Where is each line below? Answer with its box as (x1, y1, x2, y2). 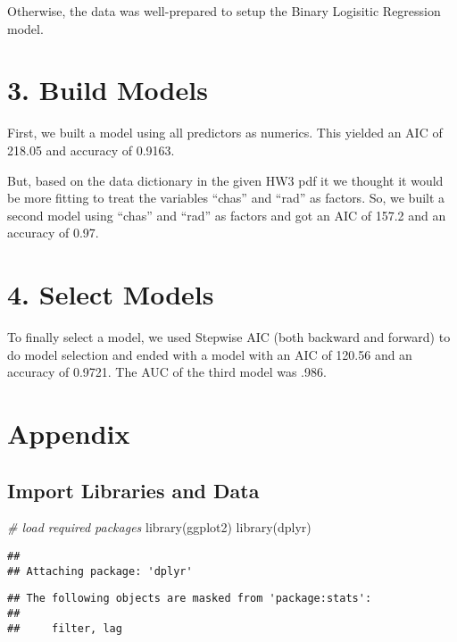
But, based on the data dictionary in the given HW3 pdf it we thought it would (7, 171, 444, 189)
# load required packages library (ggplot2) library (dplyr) (7, 518, 312, 537)
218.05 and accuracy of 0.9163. (7, 140, 175, 159)
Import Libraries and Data (7, 476, 260, 504)
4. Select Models (7, 276, 214, 313)
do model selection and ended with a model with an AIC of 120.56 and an (7, 345, 412, 363)
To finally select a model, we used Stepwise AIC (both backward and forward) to (7, 328, 451, 346)
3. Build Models (7, 71, 208, 108)
